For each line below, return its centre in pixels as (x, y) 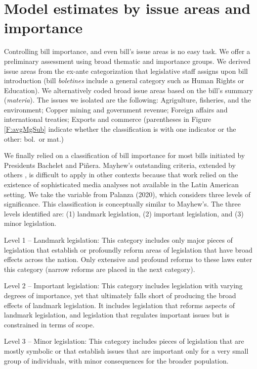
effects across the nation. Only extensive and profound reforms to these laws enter (128, 259)
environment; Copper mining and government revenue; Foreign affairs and (116, 109)
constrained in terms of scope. (49, 324)
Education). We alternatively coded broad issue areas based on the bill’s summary (128, 90)
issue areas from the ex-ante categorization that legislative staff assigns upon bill (126, 71)
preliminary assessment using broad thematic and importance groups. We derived (127, 61)
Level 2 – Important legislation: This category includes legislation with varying (123, 286)
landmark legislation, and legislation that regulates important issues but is (117, 315)
